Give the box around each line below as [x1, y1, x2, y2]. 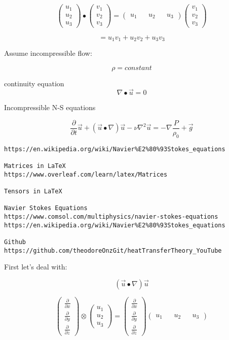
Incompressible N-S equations [4, 102, 96, 113]
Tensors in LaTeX [4, 188, 62, 195]
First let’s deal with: [4, 261, 67, 272]
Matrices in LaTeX [4, 162, 66, 170]
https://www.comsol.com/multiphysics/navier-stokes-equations [4, 213, 218, 221]
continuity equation [4, 78, 64, 88]
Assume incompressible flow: [4, 47, 92, 58]
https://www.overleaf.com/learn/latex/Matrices [4, 171, 168, 178]
